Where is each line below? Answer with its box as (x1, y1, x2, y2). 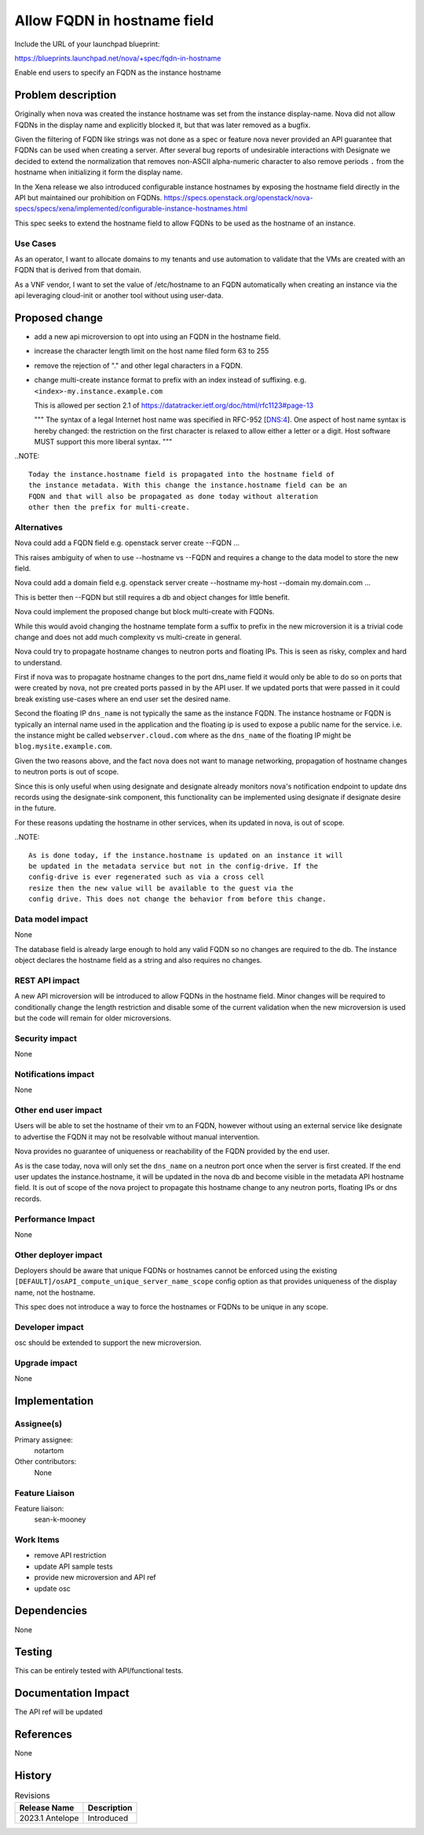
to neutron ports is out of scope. (14, 767, 119, 777)
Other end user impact (14, 1104, 102, 1115)
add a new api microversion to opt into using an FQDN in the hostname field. (34, 331, 281, 341)
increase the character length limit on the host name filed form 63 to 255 (34, 346, 269, 356)
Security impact (14, 1033, 78, 1044)
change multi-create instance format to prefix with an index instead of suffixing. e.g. (34, 375, 306, 385)
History (14, 1769, 53, 1782)
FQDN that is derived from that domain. (14, 266, 142, 275)
